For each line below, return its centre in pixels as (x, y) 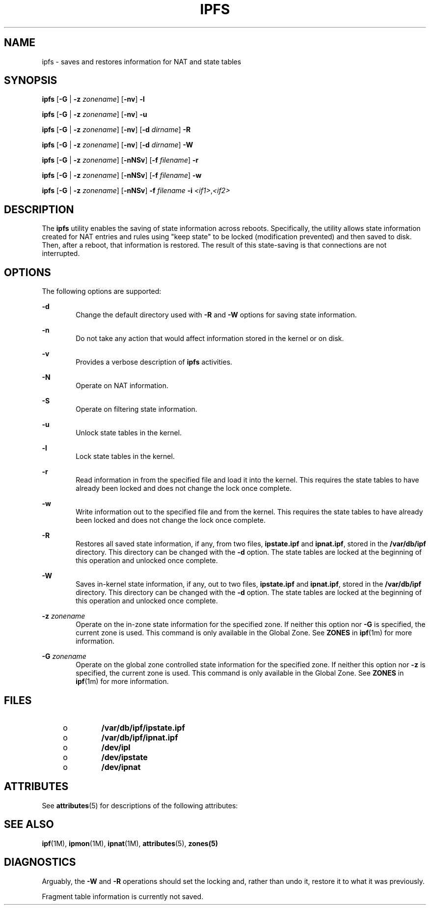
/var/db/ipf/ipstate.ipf (143, 727)
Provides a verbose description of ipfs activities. (154, 362)
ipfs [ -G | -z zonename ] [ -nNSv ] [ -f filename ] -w (122, 175)
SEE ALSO (29, 824)
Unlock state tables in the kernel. (129, 433)
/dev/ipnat (121, 767)
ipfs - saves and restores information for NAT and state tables (142, 61)
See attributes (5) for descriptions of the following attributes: (140, 805)
